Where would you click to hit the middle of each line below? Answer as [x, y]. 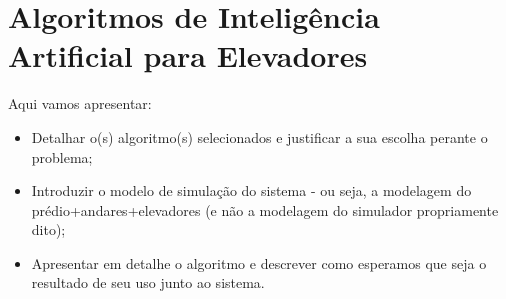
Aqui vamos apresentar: [80, 103]
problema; [62, 156]
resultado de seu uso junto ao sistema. [148, 282]
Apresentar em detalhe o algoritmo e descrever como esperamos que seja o [259, 262]
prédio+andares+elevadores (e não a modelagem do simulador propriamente [265, 209]
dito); [48, 229]
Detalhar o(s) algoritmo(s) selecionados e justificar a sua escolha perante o [259, 136]
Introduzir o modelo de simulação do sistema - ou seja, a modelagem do [251, 190]
